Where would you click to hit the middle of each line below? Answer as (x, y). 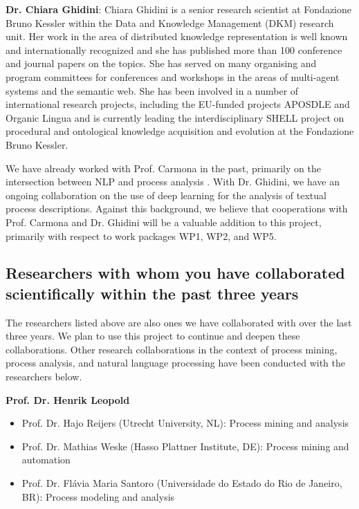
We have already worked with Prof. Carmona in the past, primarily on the (163, 168)
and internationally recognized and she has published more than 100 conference (174, 49)
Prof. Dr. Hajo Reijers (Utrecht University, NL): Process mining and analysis (185, 423)
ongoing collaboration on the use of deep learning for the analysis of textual (166, 195)
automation (46, 460)
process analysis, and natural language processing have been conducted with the (175, 363)
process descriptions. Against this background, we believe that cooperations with (177, 209)
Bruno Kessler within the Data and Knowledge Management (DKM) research (170, 22)
